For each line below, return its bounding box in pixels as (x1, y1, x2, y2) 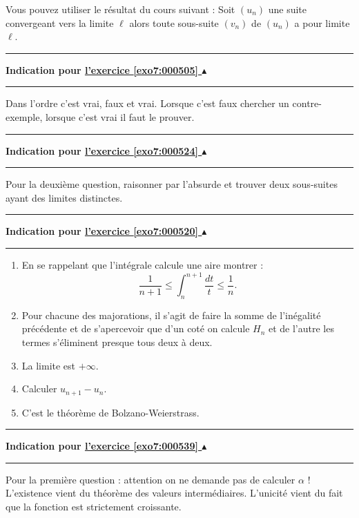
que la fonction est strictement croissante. (6, 499, 182, 514)
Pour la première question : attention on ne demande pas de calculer (6, 472, 295, 486)
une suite (268, 2, 307, 16)
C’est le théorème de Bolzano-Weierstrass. (21, 405, 200, 419)
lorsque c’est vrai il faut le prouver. (45, 109, 195, 124)
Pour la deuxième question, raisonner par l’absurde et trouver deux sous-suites (6, 177, 338, 191)
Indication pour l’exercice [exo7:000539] (6, 439, 198, 453)
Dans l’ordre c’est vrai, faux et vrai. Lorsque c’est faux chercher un (6, 96, 289, 111)
